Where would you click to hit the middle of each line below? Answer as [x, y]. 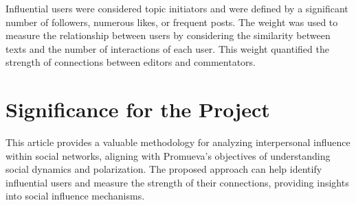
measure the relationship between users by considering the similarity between [168, 35]
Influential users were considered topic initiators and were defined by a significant [177, 8]
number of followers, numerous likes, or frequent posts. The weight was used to [172, 22]
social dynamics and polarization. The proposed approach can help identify [164, 169]
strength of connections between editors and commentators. [131, 62]
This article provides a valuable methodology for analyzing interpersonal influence [178, 142]
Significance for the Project [138, 109]
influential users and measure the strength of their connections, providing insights [177, 182]
